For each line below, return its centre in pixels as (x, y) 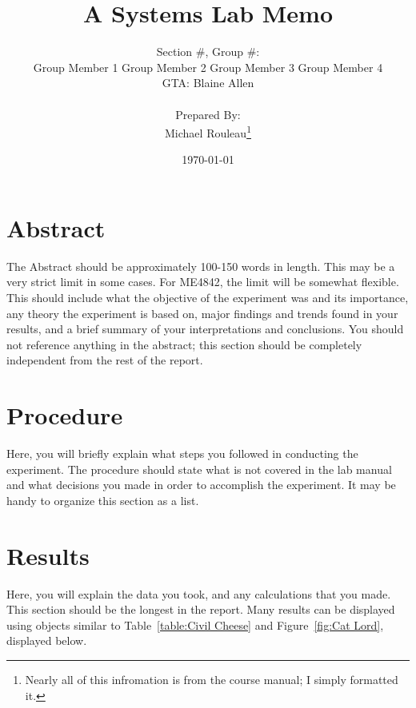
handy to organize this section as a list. (103, 500)
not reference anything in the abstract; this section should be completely (184, 344)
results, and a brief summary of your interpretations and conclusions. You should (205, 329)
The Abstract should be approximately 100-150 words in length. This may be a (201, 266)
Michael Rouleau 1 (208, 131)
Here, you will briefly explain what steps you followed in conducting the (182, 453)
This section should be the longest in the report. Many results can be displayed (201, 609)
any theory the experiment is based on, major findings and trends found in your (202, 313)
